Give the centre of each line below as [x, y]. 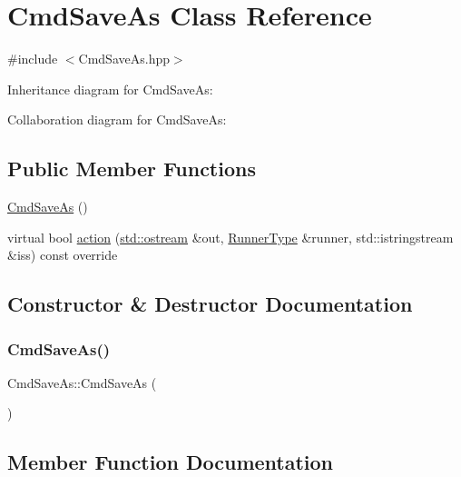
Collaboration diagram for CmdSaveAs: [117, 119]
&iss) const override [63, 255]
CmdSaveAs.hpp [124, 59]
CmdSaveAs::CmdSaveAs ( [82, 382]
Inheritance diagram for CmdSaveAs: [110, 89]
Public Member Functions [132, 169]
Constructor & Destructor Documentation [210, 304]
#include [33, 59]
